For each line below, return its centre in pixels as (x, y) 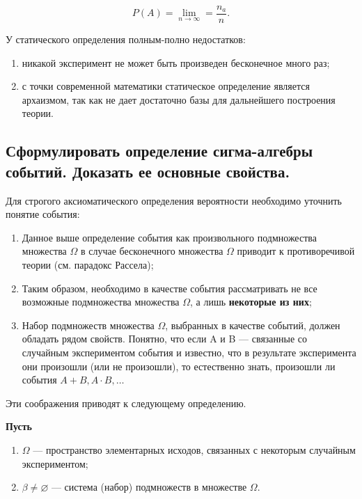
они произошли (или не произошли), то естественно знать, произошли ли (179, 366)
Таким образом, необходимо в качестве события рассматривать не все (170, 288)
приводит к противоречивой (296, 251)
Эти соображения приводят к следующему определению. (126, 403)
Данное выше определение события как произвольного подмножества (169, 237)
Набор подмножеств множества (88, 325)
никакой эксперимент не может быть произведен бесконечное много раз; (176, 62)
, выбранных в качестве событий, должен (253, 325)
